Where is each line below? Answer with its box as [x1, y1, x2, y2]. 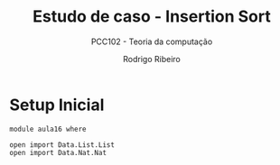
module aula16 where [9, 124, 88, 133]
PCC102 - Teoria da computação [90, 36, 213, 47]
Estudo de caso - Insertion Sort [33, 6, 271, 27]
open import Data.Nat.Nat [9, 148, 107, 157]
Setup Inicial [9, 95, 105, 115]
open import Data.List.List [9, 140, 116, 150]
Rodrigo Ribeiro [123, 53, 181, 64]
